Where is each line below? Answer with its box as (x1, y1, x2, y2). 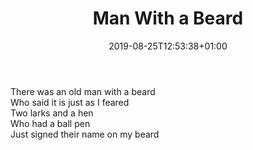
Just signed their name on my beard (10, 128, 160, 140)
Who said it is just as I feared (10, 96, 130, 108)
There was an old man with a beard (10, 85, 156, 97)
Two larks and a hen (10, 107, 94, 119)
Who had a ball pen (10, 117, 91, 129)
